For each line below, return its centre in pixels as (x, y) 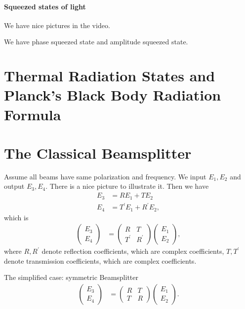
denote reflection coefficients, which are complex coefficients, (133, 251)
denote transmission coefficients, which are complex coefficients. (100, 260)
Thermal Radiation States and (110, 76)
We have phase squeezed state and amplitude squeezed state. (96, 42)
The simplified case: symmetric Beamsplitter (71, 277)
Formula (33, 114)
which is (16, 217)
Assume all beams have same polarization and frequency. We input (105, 176)
